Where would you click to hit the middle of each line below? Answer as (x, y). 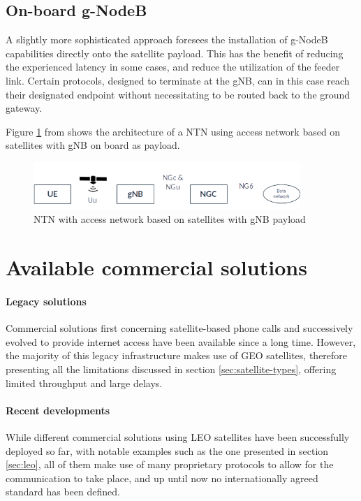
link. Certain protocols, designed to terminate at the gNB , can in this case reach (178, 80)
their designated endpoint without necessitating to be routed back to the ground (178, 94)
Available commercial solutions (156, 267)
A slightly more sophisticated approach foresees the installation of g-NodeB (167, 39)
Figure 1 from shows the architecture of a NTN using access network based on (173, 131)
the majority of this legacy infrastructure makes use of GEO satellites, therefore (177, 355)
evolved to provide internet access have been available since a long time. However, (181, 341)
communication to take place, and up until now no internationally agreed (162, 478)
